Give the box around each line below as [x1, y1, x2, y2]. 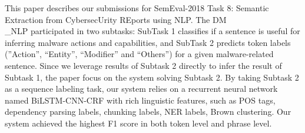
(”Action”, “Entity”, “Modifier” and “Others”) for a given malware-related [5, 48, 274, 60]
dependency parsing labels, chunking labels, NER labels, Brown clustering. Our [5, 105, 291, 118]
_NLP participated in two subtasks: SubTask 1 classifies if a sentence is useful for [5, 25, 300, 37]
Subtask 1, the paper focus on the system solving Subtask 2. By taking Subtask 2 [5, 71, 299, 83]
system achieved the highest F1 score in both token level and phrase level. [5, 117, 272, 129]
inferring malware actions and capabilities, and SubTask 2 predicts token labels [5, 36, 291, 48]
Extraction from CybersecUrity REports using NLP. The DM [5, 13, 227, 25]
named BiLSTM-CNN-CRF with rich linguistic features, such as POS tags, [5, 94, 276, 106]
